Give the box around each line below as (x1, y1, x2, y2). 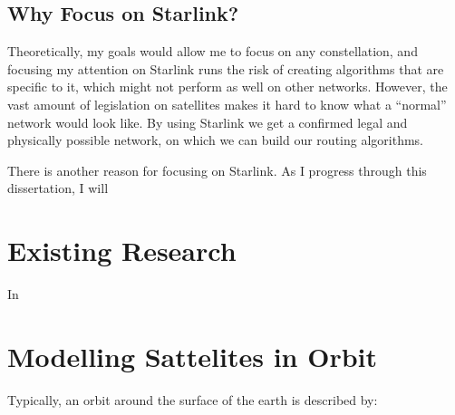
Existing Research (7, 232, 237, 269)
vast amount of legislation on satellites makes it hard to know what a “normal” (7, 94, 447, 113)
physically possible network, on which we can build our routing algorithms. (7, 130, 424, 150)
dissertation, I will (7, 179, 109, 198)
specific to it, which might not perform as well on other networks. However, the (7, 77, 448, 96)
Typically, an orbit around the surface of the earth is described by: (7, 390, 378, 409)
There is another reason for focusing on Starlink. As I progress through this (7, 160, 427, 179)
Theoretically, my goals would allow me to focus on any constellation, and (7, 42, 418, 61)
